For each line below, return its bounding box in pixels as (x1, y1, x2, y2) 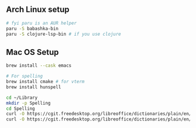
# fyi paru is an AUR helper (6, 20, 77, 26)
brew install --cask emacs (6, 63, 72, 69)
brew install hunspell (6, 84, 61, 90)
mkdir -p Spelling (6, 100, 51, 106)
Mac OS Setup (6, 47, 60, 57)
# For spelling (6, 73, 43, 79)
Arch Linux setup (6, 5, 70, 15)
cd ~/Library (6, 95, 38, 101)
